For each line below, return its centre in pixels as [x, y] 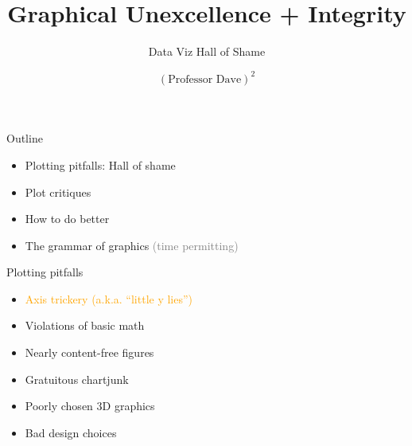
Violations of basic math [85, 325]
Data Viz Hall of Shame [207, 51]
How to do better [67, 219]
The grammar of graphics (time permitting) [132, 245]
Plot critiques [58, 192]
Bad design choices [71, 432]
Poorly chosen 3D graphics [90, 406]
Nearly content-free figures [89, 352]
